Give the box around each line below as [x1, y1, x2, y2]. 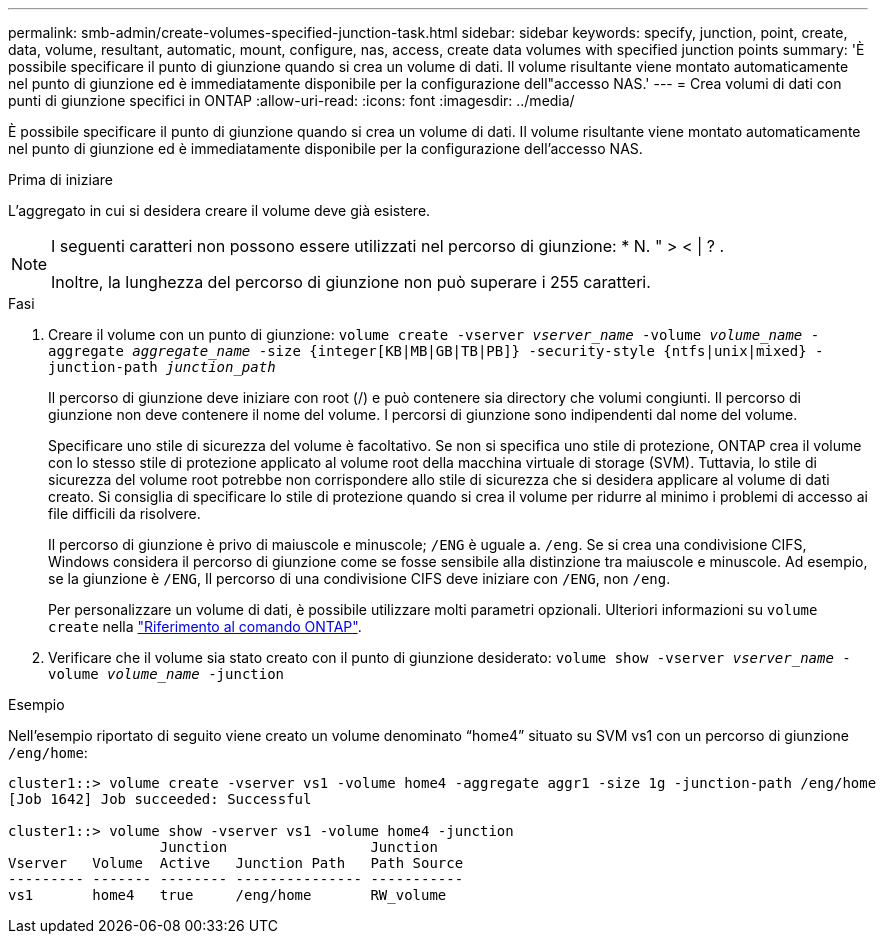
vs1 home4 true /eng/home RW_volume [8, 887, 447, 903]
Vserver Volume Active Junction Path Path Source [8, 855, 464, 871]
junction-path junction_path [48, 359, 276, 375]
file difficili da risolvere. [48, 505, 201, 522]
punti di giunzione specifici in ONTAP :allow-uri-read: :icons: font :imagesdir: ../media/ [8, 92, 575, 109]
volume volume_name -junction [48, 666, 285, 682]
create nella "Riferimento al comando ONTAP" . [48, 618, 362, 635]
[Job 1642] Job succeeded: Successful [8, 791, 312, 807]
